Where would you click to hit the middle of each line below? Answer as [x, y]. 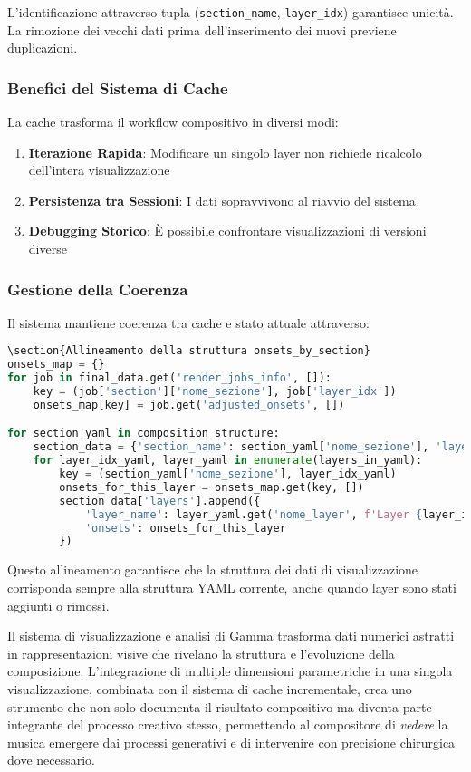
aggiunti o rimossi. [58, 605]
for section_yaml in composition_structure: [144, 434]
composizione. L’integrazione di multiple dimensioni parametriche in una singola [230, 671]
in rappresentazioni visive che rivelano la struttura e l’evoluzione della [201, 653]
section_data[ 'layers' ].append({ [160, 501]
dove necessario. [52, 760]
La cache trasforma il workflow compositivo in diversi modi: [173, 122]
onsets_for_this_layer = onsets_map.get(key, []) [211, 487]
